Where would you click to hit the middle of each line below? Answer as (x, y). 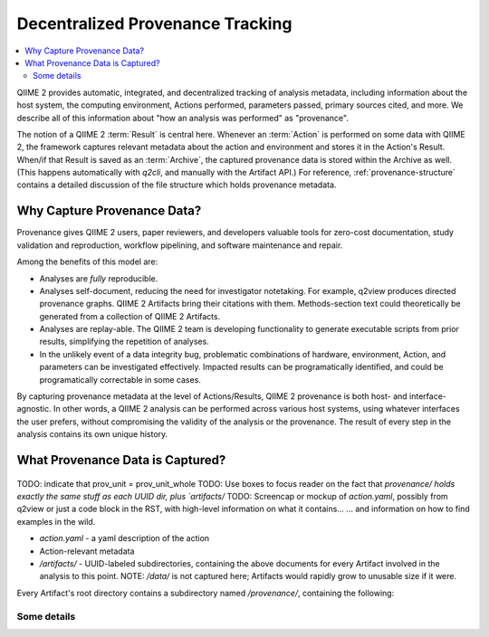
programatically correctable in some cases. (120, 379)
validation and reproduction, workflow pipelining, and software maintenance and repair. (180, 245)
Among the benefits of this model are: (87, 261)
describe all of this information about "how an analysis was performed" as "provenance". (182, 118)
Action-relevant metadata (87, 551)
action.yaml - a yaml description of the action (125, 538)
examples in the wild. (56, 521)
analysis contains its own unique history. (92, 434)
